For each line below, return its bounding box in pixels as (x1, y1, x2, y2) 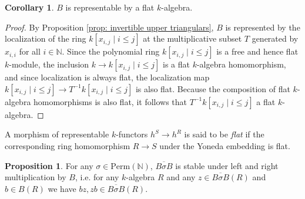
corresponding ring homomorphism (5, 139, 130, 151)
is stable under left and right (175, 159, 279, 171)
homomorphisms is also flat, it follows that (33, 95, 187, 107)
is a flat (162, 58, 190, 70)
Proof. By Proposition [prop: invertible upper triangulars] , (5, 21, 214, 33)
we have (48, 182, 76, 194)
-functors (116, 128, 148, 140)
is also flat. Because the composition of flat (135, 82, 290, 95)
